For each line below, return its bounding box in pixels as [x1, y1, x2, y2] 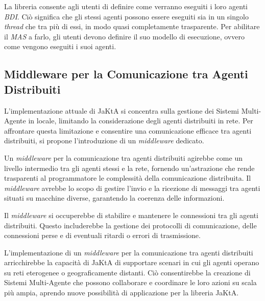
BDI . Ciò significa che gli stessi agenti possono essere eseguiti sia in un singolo [4, 11, 249, 21]
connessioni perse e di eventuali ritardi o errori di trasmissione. [4, 230, 201, 241]
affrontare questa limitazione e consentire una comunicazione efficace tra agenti [4, 125, 252, 136]
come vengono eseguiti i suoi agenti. [4, 41, 116, 52]
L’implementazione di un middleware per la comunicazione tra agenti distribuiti [4, 247, 253, 257]
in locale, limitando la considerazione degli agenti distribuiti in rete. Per [28, 115, 253, 126]
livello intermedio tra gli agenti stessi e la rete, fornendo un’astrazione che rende [4, 162, 255, 173]
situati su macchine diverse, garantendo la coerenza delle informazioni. [4, 192, 225, 203]
